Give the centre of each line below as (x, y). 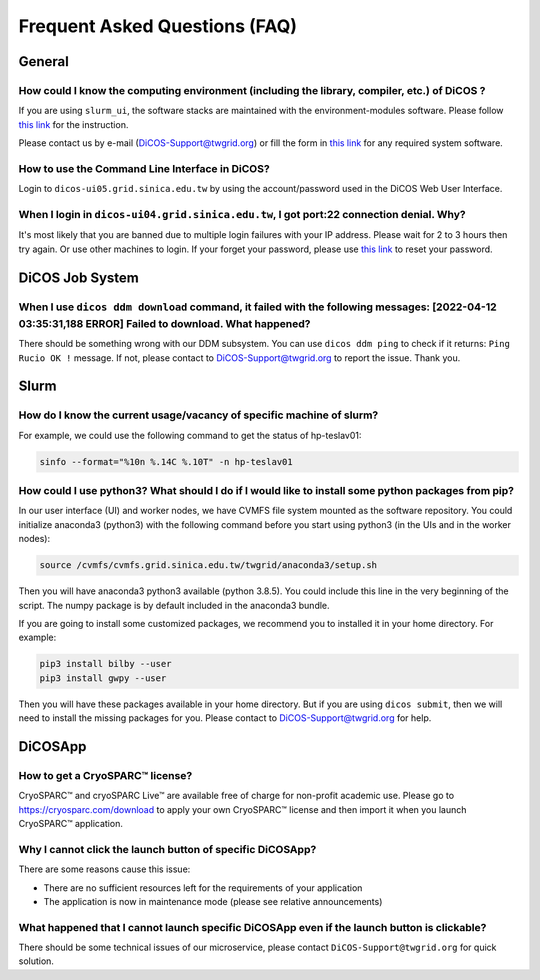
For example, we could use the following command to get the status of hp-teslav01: (190, 435)
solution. (36, 961)
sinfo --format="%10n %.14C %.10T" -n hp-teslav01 (166, 461)
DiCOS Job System (78, 277)
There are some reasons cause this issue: (104, 869)
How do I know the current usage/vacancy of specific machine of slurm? (198, 415)
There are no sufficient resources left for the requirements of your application (203, 887)
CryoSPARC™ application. (71, 823)
